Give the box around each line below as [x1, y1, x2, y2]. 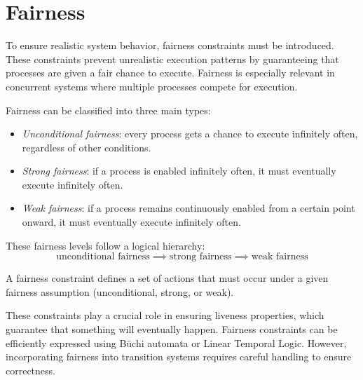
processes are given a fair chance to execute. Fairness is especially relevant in [6, 65, 335, 80]
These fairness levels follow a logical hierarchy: [6, 238, 205, 252]
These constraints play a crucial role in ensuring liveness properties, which [6, 308, 324, 323]
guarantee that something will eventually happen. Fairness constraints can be [6, 322, 338, 337]
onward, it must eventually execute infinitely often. [22, 215, 241, 229]
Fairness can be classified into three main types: [6, 102, 211, 117]
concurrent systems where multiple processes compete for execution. [6, 79, 298, 93]
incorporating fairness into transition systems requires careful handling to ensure [6, 349, 352, 364]
